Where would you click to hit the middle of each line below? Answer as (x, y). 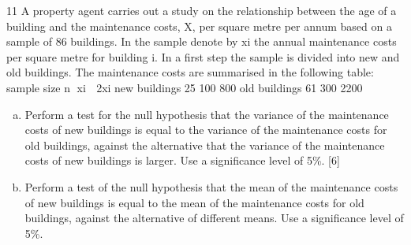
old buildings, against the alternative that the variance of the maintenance (205, 145)
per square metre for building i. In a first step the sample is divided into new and (203, 56)
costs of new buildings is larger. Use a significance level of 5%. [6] (182, 160)
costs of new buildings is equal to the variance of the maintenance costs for (206, 130)
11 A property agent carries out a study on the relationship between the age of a (202, 10)
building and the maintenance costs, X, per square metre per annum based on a (199, 26)
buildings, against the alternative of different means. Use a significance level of (214, 218)
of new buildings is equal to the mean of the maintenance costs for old (194, 202)
